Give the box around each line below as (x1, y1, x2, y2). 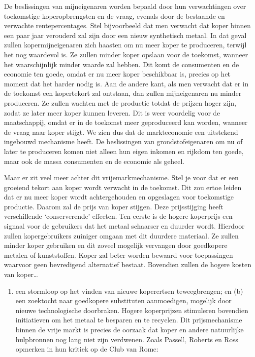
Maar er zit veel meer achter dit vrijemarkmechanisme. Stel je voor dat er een (4, 172, 239, 183)
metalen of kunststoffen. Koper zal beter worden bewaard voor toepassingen (4, 249, 233, 260)
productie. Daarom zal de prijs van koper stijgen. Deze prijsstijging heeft (4, 201, 223, 211)
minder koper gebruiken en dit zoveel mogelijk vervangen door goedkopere (4, 240, 227, 250)
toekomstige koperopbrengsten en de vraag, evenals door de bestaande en (4, 10, 225, 21)
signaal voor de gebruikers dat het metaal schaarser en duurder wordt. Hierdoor (4, 221, 245, 231)
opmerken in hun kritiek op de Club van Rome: (15, 344, 159, 354)
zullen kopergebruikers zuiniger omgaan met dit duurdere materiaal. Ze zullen (4, 230, 239, 240)
